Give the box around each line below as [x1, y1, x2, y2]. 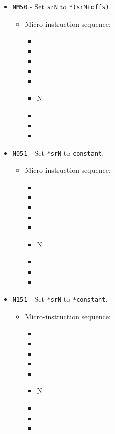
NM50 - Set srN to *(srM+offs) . [12, 1, 111, 11]
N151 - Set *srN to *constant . [12, 294, 108, 304]
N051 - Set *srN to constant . [12, 147, 104, 158]
